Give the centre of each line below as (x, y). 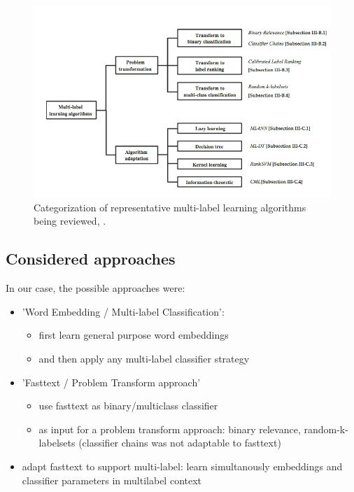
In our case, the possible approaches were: (95, 288)
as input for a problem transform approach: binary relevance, (170, 429)
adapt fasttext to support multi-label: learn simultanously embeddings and (182, 466)
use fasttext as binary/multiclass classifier (128, 406)
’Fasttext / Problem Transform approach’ (111, 382)
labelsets (57, 443)
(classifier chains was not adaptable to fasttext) (180, 443)
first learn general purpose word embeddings (134, 335)
